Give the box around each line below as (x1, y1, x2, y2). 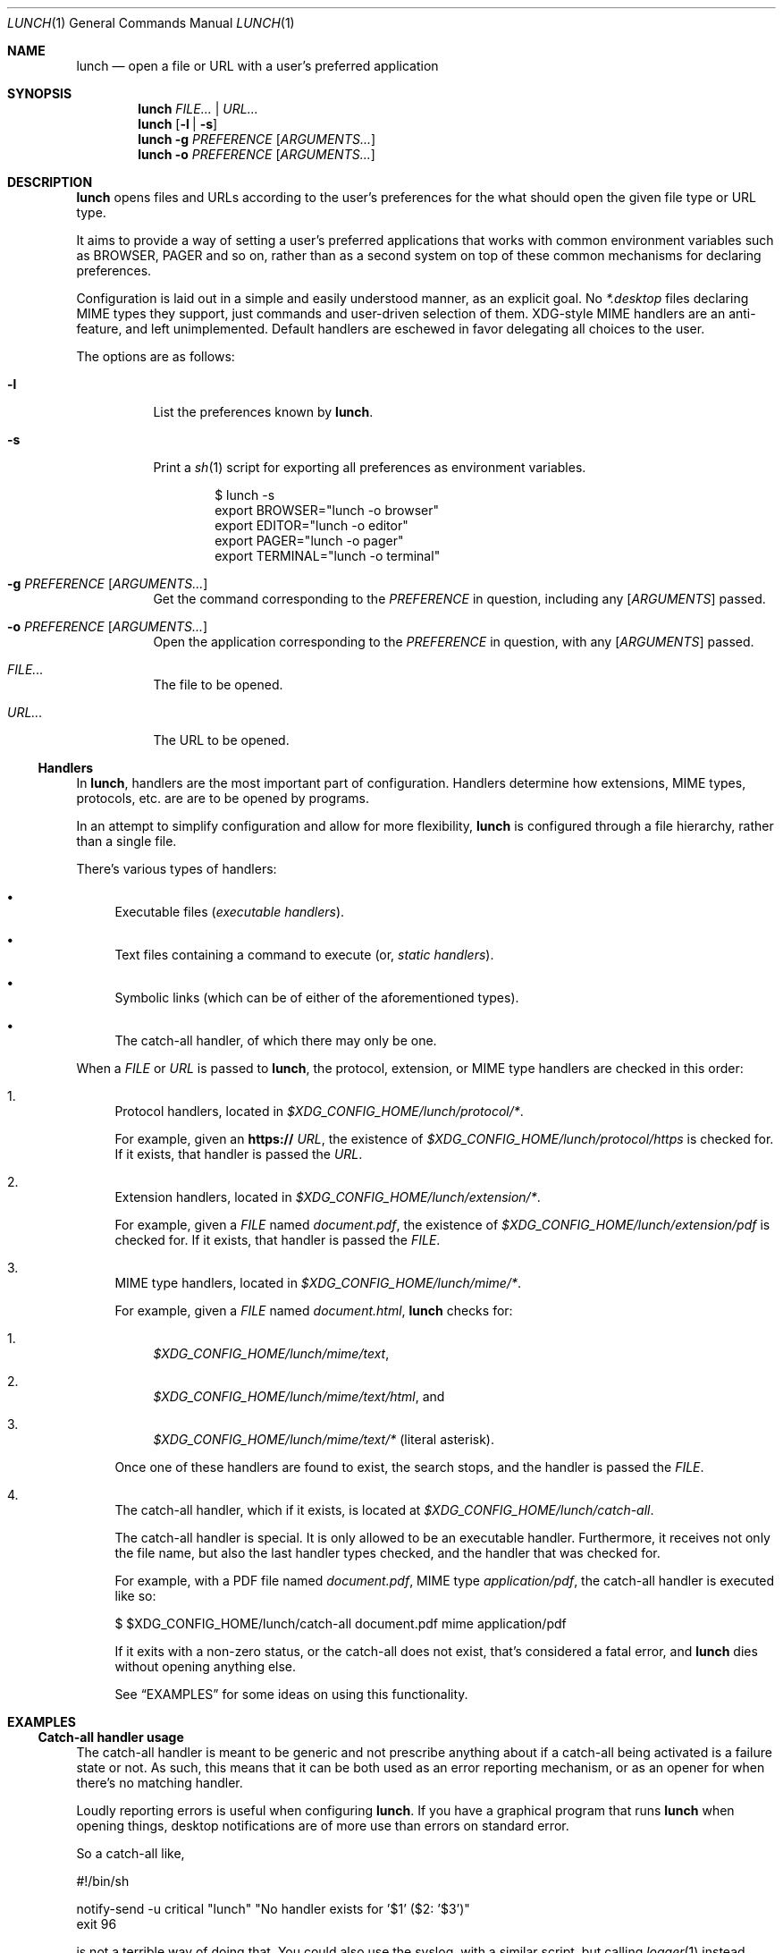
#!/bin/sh (76, 1873, 130, 1889)
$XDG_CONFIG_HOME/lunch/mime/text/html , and (153, 1389, 445, 1404)
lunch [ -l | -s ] (138, 116, 218, 131)
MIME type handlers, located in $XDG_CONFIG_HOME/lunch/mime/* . (114, 1275, 521, 1290)
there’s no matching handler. (76, 1775, 243, 1790)
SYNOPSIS (7, 86, 72, 101)
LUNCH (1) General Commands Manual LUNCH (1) (7, 15, 295, 30)
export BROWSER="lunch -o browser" (215, 503, 439, 518)
